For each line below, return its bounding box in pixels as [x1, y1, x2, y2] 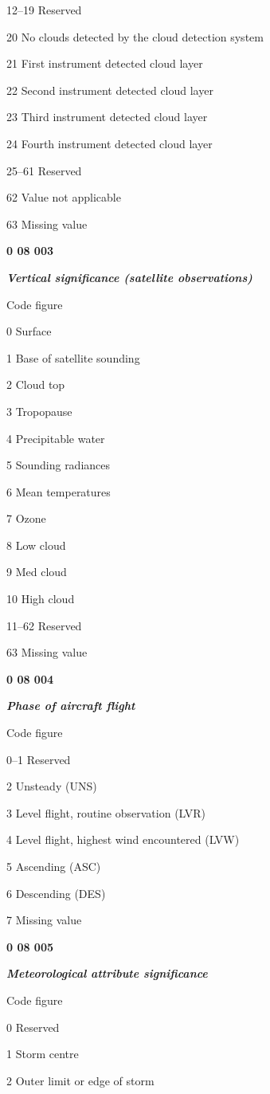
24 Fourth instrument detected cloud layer [6, 135, 213, 151]
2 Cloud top [6, 376, 65, 393]
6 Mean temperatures [6, 483, 111, 500]
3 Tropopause [6, 402, 72, 419]
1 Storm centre [6, 1045, 79, 1062]
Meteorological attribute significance [6, 965, 208, 982]
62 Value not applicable [6, 189, 121, 206]
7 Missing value [6, 912, 82, 928]
